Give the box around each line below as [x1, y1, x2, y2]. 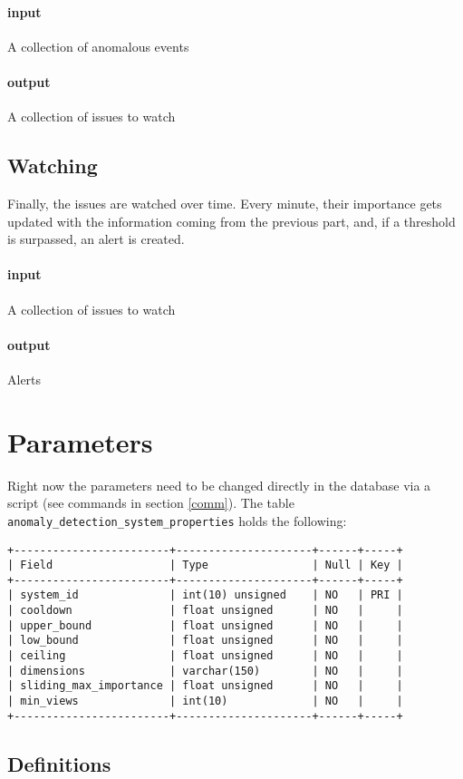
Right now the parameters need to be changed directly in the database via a [7, 475, 431, 494]
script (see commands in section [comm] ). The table [7, 493, 294, 512]
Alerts [7, 369, 42, 388]
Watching [7, 151, 98, 180]
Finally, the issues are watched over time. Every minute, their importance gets [7, 193, 442, 212]
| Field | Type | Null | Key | [7, 559, 403, 572]
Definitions [7, 749, 111, 777]
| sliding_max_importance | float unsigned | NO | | [7, 679, 403, 693]
